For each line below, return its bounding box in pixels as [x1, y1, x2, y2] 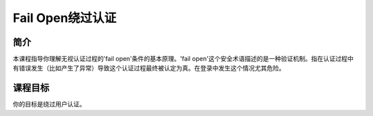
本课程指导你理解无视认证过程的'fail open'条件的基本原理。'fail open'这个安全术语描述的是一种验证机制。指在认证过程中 [12, 55, 354, 63]
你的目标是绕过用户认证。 [12, 100, 86, 108]
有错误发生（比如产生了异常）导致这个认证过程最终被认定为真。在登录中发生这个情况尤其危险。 [12, 64, 285, 72]
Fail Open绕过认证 [12, 10, 117, 25]
